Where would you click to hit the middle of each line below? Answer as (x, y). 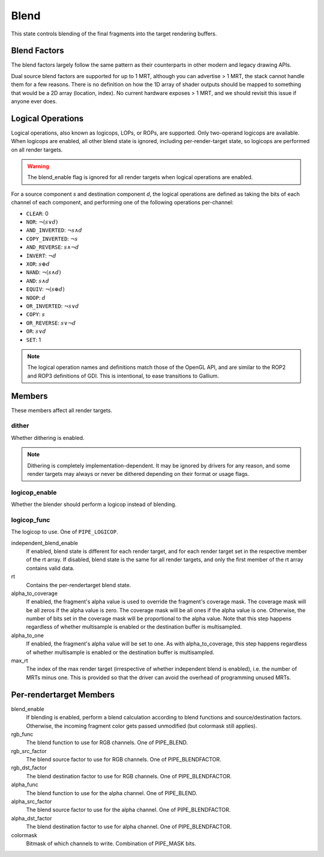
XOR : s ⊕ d (38, 264)
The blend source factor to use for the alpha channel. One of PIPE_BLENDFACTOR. (128, 810)
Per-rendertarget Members (63, 694)
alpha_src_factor (31, 802)
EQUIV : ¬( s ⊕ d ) (46, 289)
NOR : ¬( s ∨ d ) (42, 222)
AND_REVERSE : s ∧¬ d (52, 247)
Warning (38, 166)
